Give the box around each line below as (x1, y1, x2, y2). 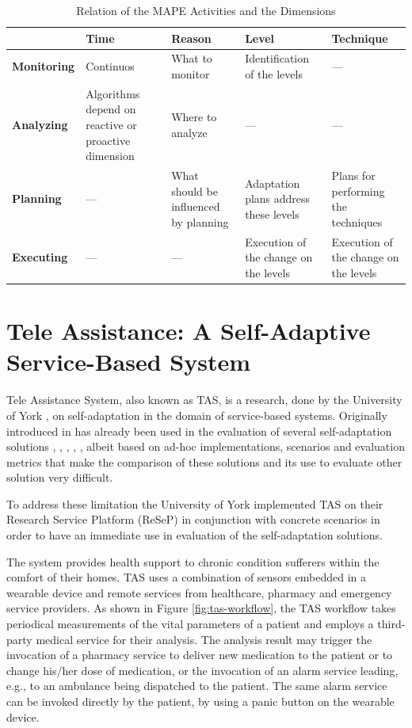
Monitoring (12, 58, 75, 74)
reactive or (86, 116, 137, 133)
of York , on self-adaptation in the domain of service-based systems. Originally (6, 406, 387, 423)
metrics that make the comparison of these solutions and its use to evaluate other (6, 453, 402, 470)
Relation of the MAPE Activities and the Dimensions (76, 2, 336, 18)
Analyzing (12, 116, 68, 133)
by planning (171, 213, 229, 230)
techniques (331, 213, 383, 230)
